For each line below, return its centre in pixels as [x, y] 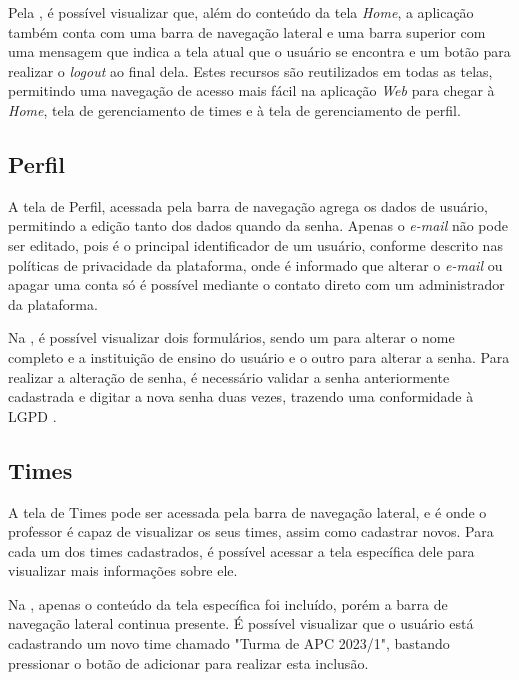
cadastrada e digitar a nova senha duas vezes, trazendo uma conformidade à [241, 396]
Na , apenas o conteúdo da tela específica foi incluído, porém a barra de [228, 603]
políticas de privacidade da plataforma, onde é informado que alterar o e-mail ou [255, 264]
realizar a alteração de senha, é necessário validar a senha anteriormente [229, 376]
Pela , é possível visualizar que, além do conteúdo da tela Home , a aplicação [241, 12]
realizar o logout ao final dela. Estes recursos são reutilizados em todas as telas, [250, 70]
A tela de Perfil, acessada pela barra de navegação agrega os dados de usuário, [248, 205]
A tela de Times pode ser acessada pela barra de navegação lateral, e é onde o [247, 511]
